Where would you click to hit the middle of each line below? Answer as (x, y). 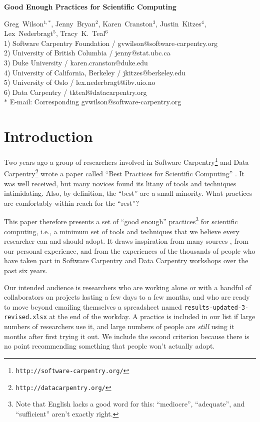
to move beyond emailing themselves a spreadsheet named (93, 306)
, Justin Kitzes (178, 23)
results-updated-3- (216, 307)
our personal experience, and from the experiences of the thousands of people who (130, 250)
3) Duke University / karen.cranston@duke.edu (76, 62)
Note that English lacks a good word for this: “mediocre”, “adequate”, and (130, 404)
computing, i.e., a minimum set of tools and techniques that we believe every (122, 231)
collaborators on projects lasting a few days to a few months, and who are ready (127, 297)
